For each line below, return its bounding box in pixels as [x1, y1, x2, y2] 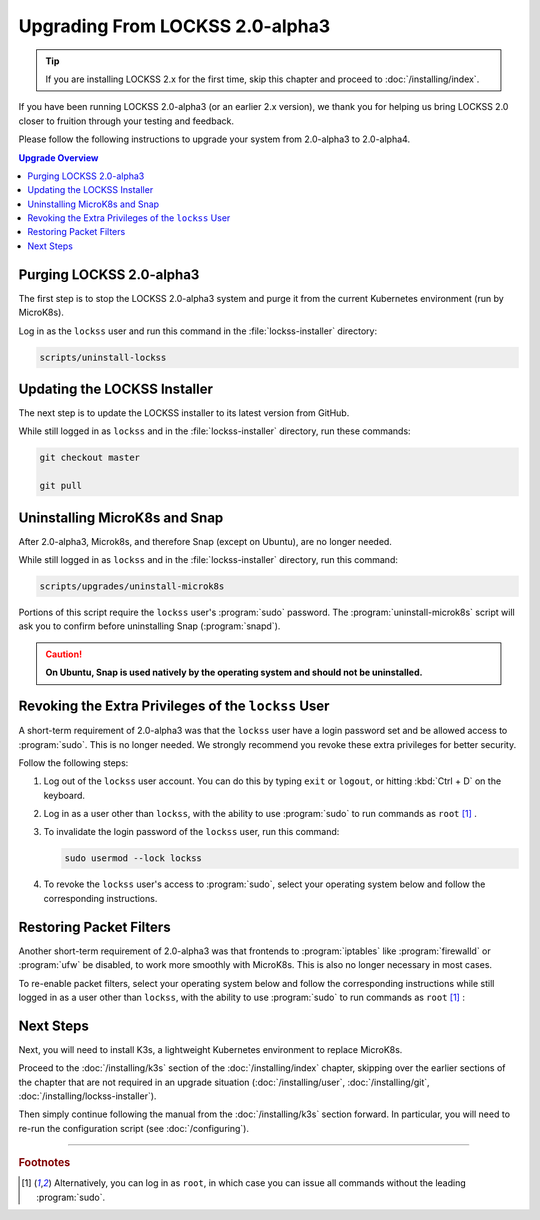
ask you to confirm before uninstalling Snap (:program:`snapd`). [18, 620, 281, 632]
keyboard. [43, 789, 85, 801]
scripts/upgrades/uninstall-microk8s [39, 581, 225, 592]
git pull [39, 480, 83, 492]
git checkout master [39, 452, 140, 464]
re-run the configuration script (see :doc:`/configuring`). [18, 1122, 250, 1134]
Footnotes [18, 1156, 71, 1170]
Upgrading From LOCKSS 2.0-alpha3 [18, 15, 330, 37]
